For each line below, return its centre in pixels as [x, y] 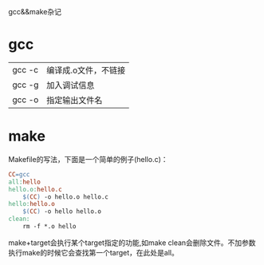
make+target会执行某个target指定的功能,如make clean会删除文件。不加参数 [132, 243]
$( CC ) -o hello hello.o [62, 212]
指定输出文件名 [75, 100]
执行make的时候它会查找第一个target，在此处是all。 [94, 252]
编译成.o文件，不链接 [86, 70]
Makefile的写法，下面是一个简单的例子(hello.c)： [89, 159]
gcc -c [25, 69]
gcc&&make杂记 [35, 12]
